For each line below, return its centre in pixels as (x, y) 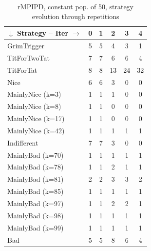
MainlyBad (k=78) (36, 167)
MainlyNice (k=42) (36, 130)
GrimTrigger (26, 46)
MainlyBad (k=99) (36, 227)
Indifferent (23, 142)
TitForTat (22, 70)
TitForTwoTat (28, 57)
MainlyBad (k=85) (36, 191)
